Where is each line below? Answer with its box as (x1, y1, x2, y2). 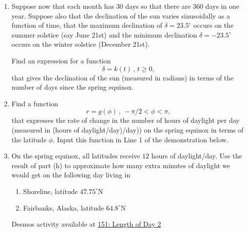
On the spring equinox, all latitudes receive (11, 151, 140, 161)
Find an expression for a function (11, 55, 111, 65)
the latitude (11, 134, 47, 144)
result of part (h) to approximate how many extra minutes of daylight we (11, 160, 230, 170)
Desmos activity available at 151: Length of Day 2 (11, 219, 161, 229)
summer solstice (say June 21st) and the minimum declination (11, 29, 197, 39)
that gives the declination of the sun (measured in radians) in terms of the (11, 72, 234, 82)
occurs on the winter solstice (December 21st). (11, 39, 150, 49)
